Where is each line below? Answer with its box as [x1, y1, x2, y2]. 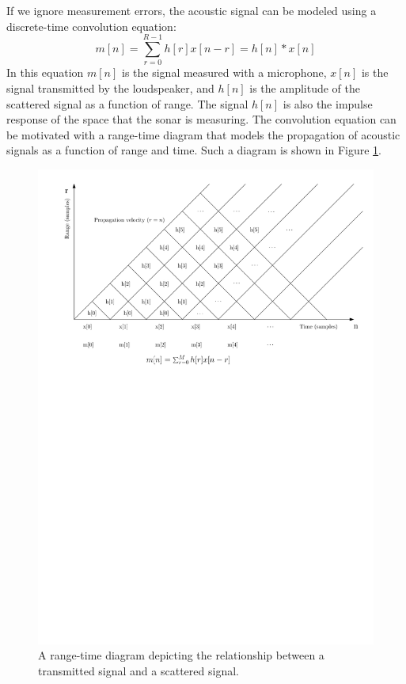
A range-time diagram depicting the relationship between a [38, 647, 324, 663]
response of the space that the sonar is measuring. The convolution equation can [6, 111, 397, 127]
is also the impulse [283, 95, 373, 112]
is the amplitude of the [249, 79, 360, 96]
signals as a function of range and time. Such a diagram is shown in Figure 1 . [6, 142, 381, 158]
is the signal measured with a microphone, [122, 64, 327, 81]
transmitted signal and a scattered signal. [38, 662, 239, 678]
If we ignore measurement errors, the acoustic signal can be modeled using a [6, 2, 377, 18]
